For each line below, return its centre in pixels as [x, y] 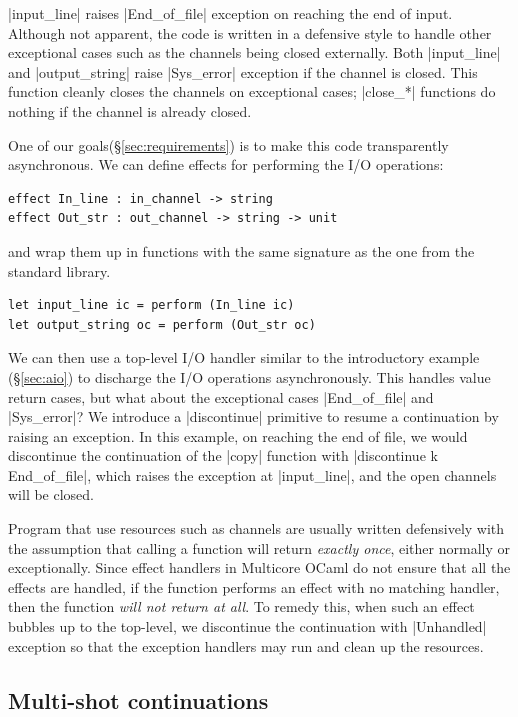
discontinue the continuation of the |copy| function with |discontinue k [223, 455]
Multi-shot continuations [138, 699]
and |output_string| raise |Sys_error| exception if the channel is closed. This [243, 71]
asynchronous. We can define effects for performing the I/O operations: [226, 164]
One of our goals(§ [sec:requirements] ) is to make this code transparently [228, 144]
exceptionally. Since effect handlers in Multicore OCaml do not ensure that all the [259, 567]
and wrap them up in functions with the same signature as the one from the [241, 250]
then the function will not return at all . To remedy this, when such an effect [241, 606]
